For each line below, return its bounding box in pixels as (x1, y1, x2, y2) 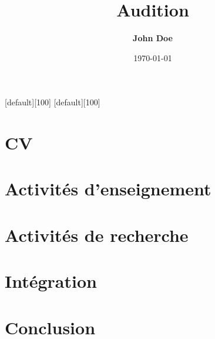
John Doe (133, 32, 173, 44)
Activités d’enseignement (5, 177, 211, 201)
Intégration (5, 269, 97, 293)
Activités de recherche (5, 222, 189, 247)
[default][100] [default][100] (5, 96, 100, 108)
